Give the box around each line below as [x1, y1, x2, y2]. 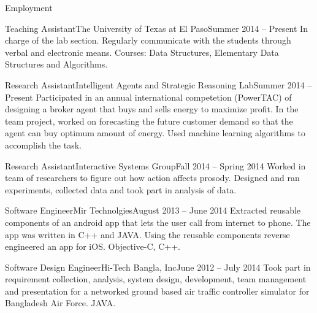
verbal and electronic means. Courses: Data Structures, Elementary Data [5, 45, 279, 58]
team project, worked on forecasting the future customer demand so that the [5, 114, 293, 127]
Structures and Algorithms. [5, 58, 108, 71]
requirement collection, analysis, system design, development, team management [5, 272, 307, 285]
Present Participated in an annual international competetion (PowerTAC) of [5, 90, 292, 103]
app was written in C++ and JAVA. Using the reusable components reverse [5, 228, 290, 241]
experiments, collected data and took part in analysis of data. [5, 183, 237, 196]
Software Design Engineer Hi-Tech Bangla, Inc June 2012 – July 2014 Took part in [5, 260, 311, 273]
